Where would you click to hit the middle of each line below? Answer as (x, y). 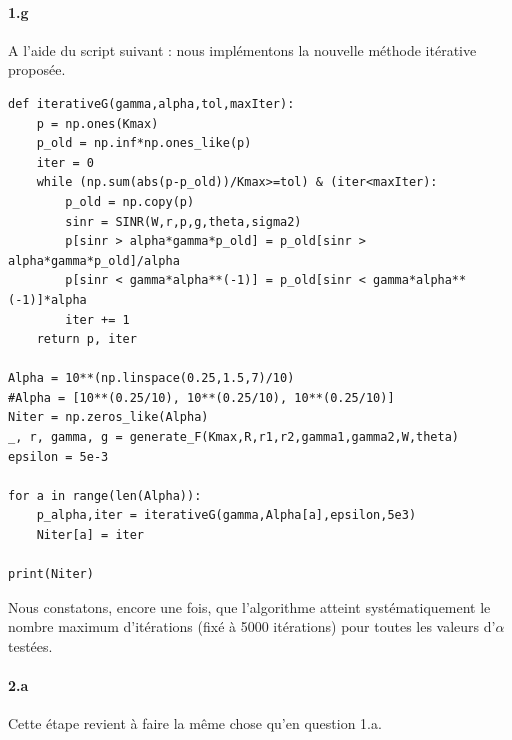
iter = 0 (65, 162)
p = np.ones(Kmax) (97, 123)
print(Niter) (51, 574)
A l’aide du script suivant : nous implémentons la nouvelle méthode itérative (242, 49)
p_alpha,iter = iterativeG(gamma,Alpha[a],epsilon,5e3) (226, 515)
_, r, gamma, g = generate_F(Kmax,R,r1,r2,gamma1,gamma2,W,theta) (234, 437)
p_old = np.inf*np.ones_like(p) (144, 143)
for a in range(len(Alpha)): (105, 495)
